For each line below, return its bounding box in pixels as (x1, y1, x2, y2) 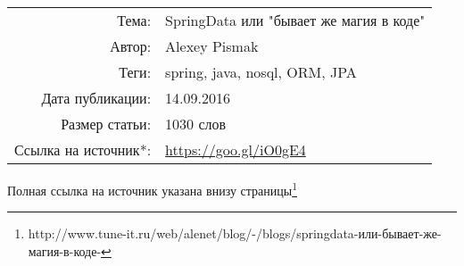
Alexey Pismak (165, 36, 259, 56)
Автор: (110, 36, 152, 56)
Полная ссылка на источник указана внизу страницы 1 (7, 179, 297, 199)
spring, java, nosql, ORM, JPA (165, 62, 357, 82)
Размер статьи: (61, 113, 152, 134)
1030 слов (165, 113, 227, 134)
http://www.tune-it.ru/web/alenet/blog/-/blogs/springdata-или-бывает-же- (28, 224, 442, 243)
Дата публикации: (41, 87, 152, 108)
